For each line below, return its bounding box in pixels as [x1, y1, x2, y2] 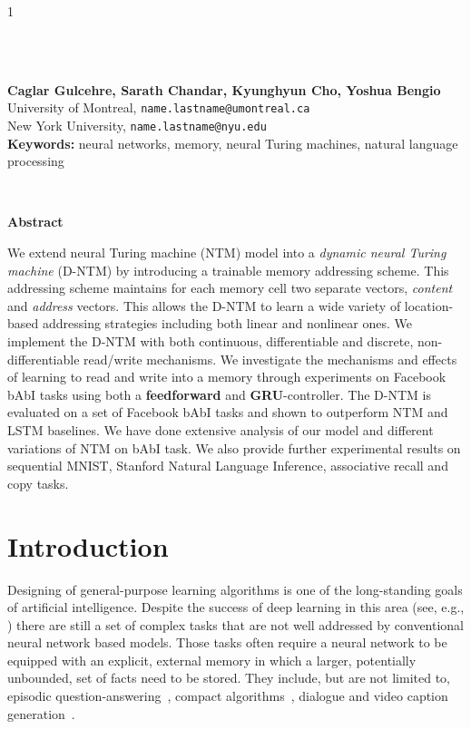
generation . [7, 704, 75, 723]
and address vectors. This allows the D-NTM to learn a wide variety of [7, 296, 401, 315]
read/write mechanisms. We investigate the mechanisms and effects [83, 349, 457, 368]
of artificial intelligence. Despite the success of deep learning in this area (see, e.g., [7, 598, 465, 617]
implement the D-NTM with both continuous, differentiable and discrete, [7, 332, 414, 351]
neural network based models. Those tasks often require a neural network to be [7, 633, 447, 652]
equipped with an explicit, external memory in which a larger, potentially [7, 650, 417, 669]
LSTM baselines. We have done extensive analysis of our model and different [7, 421, 434, 439]
